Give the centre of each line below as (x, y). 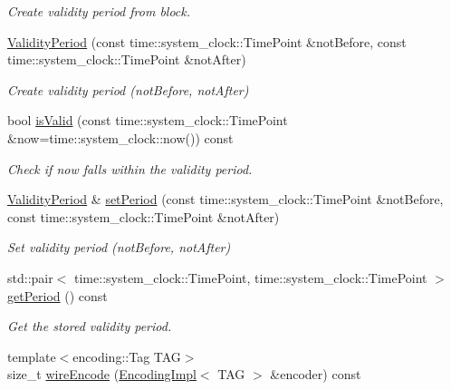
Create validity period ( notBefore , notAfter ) (128, 89)
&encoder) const (316, 374)
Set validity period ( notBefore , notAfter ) (119, 247)
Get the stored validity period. (90, 326)
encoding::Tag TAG (127, 356)
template (32, 356)
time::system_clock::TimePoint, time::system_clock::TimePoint (251, 277)
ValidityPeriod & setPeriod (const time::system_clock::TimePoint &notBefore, (225, 199)
